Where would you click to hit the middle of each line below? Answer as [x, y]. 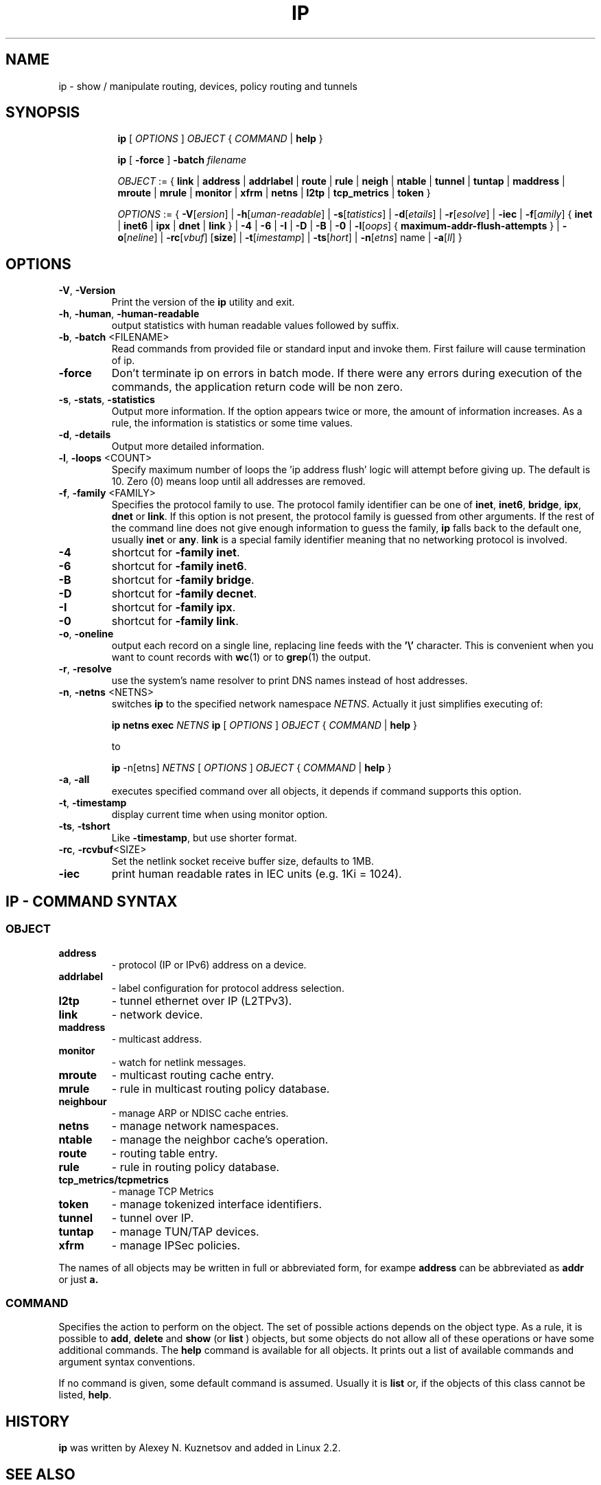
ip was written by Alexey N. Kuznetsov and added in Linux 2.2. [200, 1448]
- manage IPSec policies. [176, 1245]
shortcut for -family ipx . [174, 608]
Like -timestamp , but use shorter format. [204, 838]
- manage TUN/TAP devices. [185, 1231]
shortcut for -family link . [175, 621]
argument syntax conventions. [127, 1362]
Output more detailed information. [188, 446]
